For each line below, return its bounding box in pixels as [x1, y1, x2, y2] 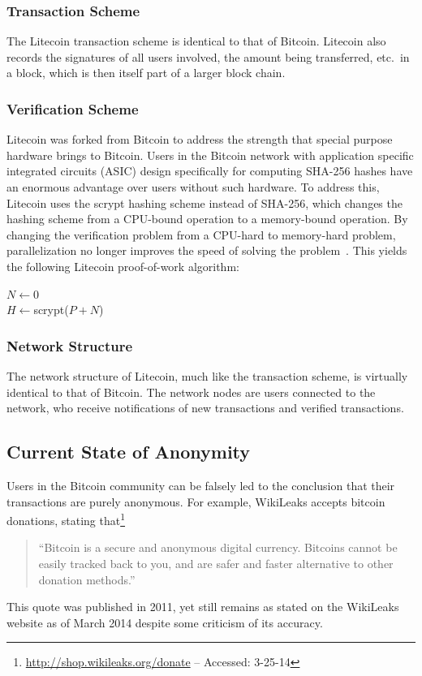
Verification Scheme [6, 98, 139, 118]
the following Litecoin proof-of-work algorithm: [6, 257, 239, 274]
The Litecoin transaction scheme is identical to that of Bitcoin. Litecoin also [6, 32, 386, 50]
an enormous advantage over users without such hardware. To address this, [6, 179, 380, 195]
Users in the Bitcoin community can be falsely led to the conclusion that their [6, 476, 395, 493]
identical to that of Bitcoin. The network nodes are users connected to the [6, 383, 376, 400]
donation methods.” [38, 571, 136, 588]
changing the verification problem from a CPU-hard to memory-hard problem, [6, 226, 396, 243]
